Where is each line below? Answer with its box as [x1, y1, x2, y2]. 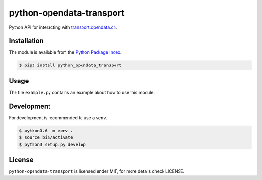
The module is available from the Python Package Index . [9, 49, 122, 55]
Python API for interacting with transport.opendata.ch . [9, 24, 117, 30]
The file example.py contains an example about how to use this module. [9, 89, 155, 95]
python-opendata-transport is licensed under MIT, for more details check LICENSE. [9, 168, 184, 174]
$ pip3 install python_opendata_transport [19, 63, 122, 68]
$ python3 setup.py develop [19, 141, 86, 147]
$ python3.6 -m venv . [19, 128, 73, 133]
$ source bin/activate [19, 135, 73, 140]
